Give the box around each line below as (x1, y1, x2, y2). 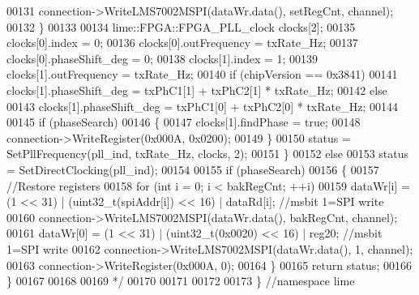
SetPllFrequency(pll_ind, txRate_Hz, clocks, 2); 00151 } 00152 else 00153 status (6, 145, 409, 162)
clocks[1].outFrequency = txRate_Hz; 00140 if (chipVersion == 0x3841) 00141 (6, 66, 398, 83)
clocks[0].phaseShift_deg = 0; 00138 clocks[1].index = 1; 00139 (6, 49, 319, 66)
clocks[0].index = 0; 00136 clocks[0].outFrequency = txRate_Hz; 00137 (6, 34, 358, 51)
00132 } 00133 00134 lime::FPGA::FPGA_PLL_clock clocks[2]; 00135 (6, 18, 356, 35)
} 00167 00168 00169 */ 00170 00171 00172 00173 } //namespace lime (6, 272, 355, 289)
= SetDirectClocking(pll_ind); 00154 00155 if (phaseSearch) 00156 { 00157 (6, 160, 379, 177)
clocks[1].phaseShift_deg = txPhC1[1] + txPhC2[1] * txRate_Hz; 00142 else (6, 81, 387, 98)
